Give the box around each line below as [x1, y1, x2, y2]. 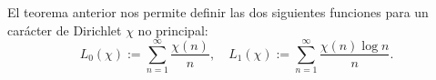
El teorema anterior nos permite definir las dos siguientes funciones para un [7, 3, 429, 21]
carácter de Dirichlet [7, 20, 122, 39]
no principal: [137, 20, 208, 39]
